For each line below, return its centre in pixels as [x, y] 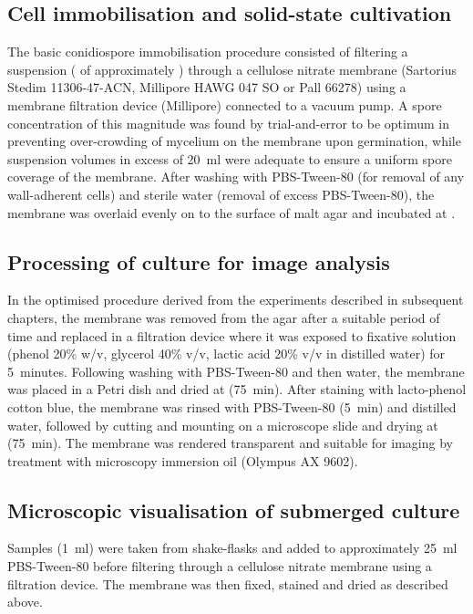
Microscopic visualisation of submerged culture [234, 510]
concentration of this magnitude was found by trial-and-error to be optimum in [228, 123]
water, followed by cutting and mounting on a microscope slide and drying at [223, 425]
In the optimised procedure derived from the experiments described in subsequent [236, 300]
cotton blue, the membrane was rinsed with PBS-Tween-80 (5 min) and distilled [232, 406]
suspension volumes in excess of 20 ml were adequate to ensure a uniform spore [230, 158]
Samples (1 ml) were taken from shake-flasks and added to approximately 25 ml [232, 548]
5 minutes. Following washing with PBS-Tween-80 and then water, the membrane [236, 371]
